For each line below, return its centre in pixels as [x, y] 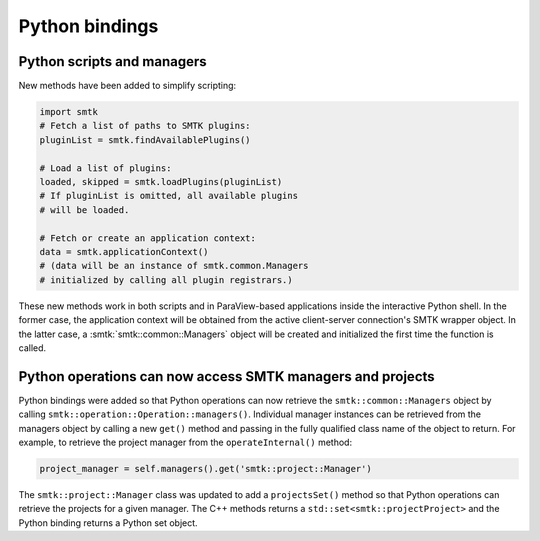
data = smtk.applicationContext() [124, 251]
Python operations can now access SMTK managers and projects [226, 376]
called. [32, 347]
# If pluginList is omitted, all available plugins [169, 196]
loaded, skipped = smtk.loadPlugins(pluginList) [161, 181]
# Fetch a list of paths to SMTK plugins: [145, 126]
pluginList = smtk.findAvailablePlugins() [145, 139]
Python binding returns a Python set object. [108, 522]
